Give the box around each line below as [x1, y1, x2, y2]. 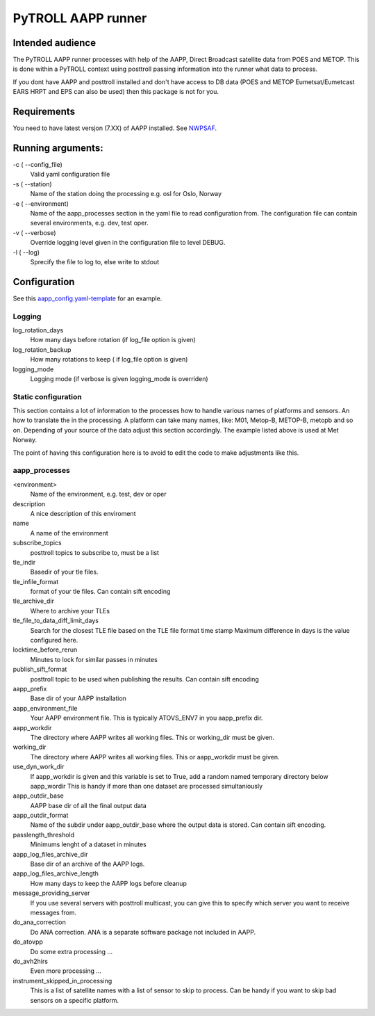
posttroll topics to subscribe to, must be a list [30, 548, 160, 556]
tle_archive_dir [12, 597, 55, 605]
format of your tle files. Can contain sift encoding [30, 588, 171, 596]
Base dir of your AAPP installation [30, 694, 126, 702]
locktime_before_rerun [12, 645, 78, 654]
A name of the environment [30, 529, 109, 537]
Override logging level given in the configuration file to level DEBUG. [30, 239, 226, 247]
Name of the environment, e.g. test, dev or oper [30, 490, 167, 499]
